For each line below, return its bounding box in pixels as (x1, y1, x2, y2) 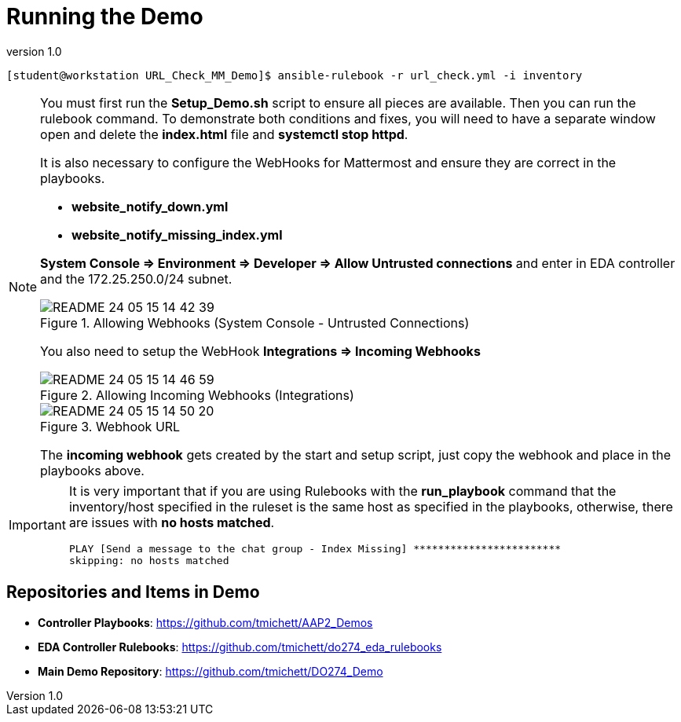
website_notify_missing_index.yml (71, 226, 283, 243)
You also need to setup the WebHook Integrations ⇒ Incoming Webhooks (40, 343, 481, 359)
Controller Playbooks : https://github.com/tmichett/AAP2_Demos (38, 615, 373, 629)
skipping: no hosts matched (68, 554, 229, 566)
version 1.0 (6, 44, 62, 58)
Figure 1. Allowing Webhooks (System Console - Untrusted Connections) (40, 314, 470, 331)
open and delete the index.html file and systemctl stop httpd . (40, 126, 408, 142)
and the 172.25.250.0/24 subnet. (40, 270, 232, 287)
